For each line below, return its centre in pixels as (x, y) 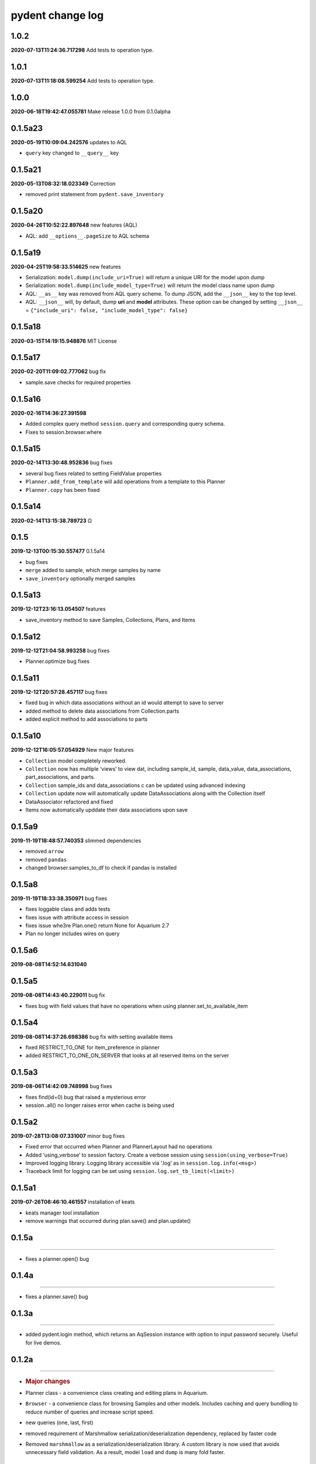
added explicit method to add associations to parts (87, 719)
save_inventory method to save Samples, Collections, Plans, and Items (110, 620)
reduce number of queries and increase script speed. (90, 1412)
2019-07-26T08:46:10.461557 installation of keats (73, 1202)
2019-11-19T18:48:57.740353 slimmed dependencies (76, 840)
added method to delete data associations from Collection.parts (102, 711)
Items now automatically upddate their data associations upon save (107, 810)
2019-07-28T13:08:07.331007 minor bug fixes (68, 1135)
